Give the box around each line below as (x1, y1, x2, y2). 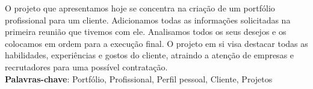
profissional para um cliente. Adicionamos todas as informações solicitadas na (5, 13, 291, 26)
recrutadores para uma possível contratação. (5, 60, 168, 73)
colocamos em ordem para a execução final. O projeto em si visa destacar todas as (5, 37, 308, 49)
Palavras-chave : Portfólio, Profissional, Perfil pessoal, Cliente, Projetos (5, 72, 273, 85)
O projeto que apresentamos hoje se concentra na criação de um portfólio (5, 2, 275, 14)
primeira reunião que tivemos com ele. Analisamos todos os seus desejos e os (5, 25, 287, 38)
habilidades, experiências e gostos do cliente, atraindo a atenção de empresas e (5, 49, 294, 61)
